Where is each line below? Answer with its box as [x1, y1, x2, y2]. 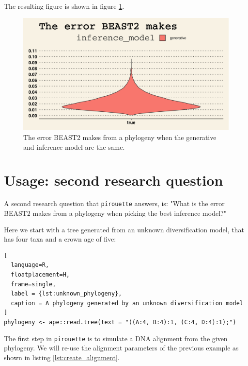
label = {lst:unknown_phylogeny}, [11, 290, 122, 297]
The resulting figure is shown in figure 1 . [4, 1, 124, 11]
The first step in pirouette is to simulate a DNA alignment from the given [4, 333, 228, 343]
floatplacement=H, [11, 271, 70, 278]
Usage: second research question [4, 170, 223, 190]
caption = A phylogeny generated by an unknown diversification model [11, 299, 243, 307]
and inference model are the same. [23, 141, 125, 152]
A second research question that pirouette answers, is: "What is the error [4, 198, 225, 209]
